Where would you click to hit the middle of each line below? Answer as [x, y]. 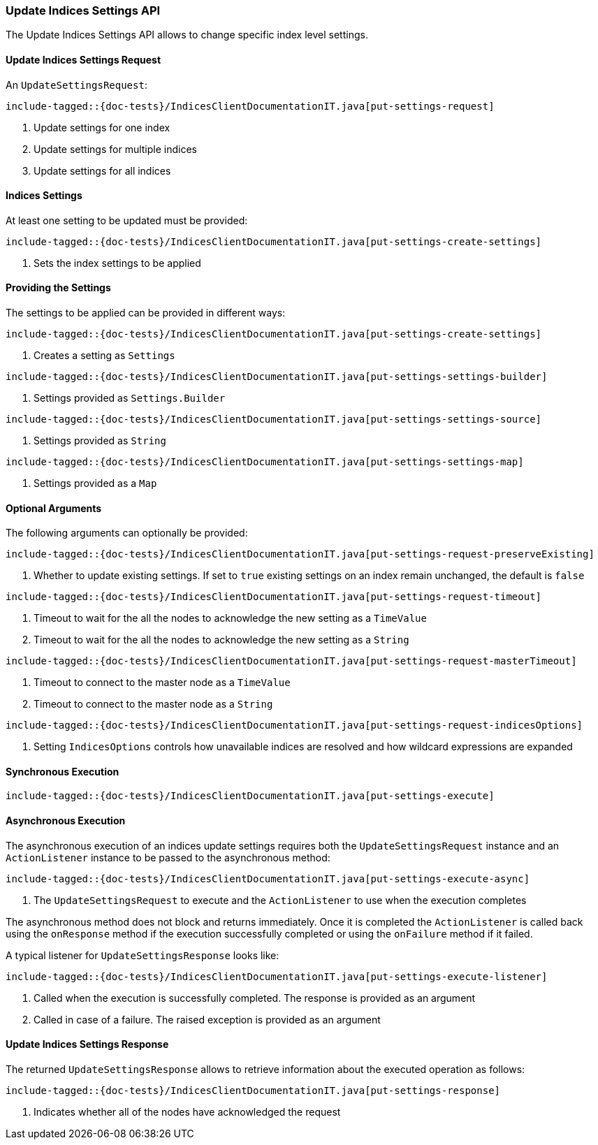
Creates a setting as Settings [104, 356]
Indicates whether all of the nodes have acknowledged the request [187, 1111]
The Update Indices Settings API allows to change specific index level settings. [187, 35]
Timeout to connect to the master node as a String [153, 704]
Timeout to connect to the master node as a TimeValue [162, 683]
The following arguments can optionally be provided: [127, 533]
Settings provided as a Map [95, 483]
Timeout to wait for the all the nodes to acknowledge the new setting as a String [221, 640]
